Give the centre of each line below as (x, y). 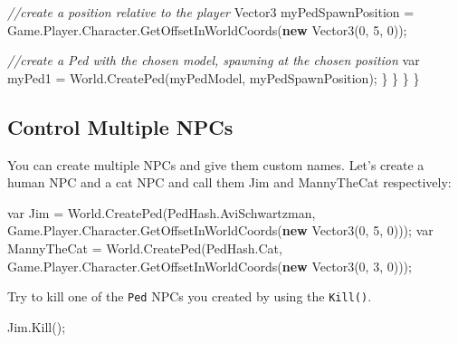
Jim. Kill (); (37, 326)
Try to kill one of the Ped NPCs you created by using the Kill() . (190, 296)
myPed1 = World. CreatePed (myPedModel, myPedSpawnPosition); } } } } (214, 77)
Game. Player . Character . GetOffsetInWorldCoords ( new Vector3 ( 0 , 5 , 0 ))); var (220, 230)
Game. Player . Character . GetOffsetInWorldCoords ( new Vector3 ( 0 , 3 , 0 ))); (210, 266)
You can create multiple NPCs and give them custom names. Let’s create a (216, 164)
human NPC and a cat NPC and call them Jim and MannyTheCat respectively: (229, 182)
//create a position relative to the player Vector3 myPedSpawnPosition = (211, 12)
